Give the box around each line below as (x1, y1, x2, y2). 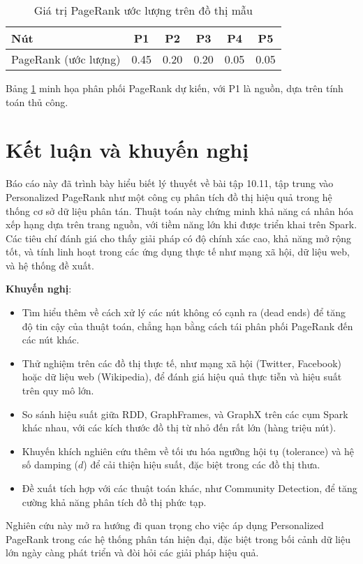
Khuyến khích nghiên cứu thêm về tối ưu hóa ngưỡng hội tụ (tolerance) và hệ (22, 443, 355, 458)
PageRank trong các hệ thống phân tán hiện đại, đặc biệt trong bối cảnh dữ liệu (6, 531, 351, 546)
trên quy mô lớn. (22, 383, 94, 398)
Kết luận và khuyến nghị (6, 135, 249, 164)
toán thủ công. (6, 94, 68, 109)
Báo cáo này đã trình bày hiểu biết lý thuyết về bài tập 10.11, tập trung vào (6, 176, 334, 191)
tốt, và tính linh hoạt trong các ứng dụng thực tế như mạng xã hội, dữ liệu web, (6, 244, 350, 259)
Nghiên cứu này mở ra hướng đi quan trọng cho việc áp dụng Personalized (6, 518, 324, 533)
